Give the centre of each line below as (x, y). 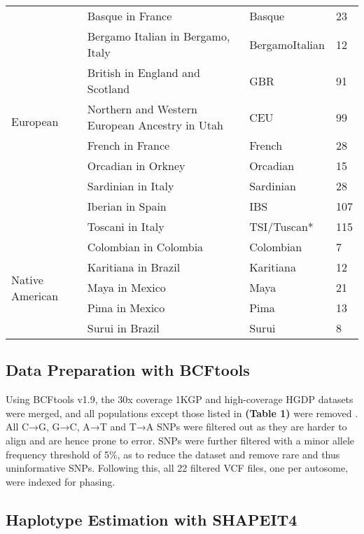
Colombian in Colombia (145, 247)
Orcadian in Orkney (136, 166)
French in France (128, 145)
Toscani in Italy (126, 226)
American (35, 295)
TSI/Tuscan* (281, 226)
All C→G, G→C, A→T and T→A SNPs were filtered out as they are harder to (176, 427)
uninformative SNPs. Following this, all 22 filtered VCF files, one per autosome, (177, 468)
